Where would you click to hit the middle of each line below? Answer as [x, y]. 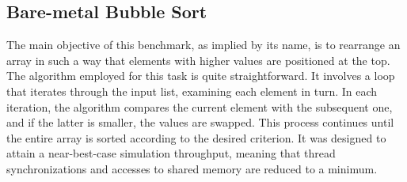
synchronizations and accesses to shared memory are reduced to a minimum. [192, 168]
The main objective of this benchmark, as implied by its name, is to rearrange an [203, 45]
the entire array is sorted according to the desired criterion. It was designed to [196, 137]
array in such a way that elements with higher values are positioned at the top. [198, 60]
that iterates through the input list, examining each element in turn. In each [192, 91]
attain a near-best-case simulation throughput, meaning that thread [171, 153]
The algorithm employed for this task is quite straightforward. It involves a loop [201, 76]
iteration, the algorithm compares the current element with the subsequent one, [200, 106]
